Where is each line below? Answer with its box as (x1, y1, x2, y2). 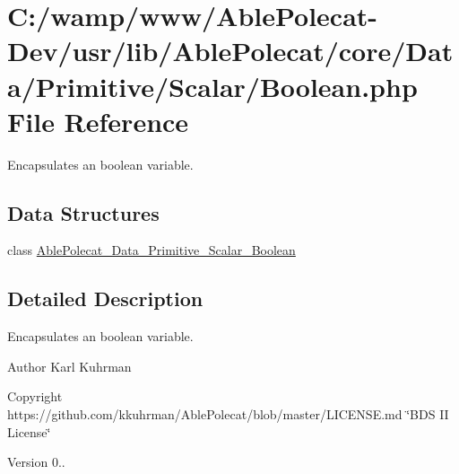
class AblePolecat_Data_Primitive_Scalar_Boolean (7, 241, 296, 259)
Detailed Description (7, 285, 204, 312)
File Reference (7, 102, 189, 139)
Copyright (7, 387, 63, 406)
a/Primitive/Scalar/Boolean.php (7, 67, 418, 104)
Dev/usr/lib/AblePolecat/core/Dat (7, 32, 454, 69)
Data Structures (7, 198, 160, 226)
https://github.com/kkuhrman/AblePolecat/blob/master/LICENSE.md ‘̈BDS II (7, 405, 449, 424)
